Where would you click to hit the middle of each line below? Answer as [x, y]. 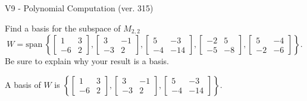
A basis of [23, 84]
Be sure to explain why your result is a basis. [87, 61]
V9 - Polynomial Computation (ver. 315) [79, 8]
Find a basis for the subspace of [63, 28]
